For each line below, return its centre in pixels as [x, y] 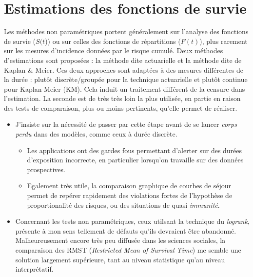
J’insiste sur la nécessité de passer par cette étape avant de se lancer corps [126, 124]
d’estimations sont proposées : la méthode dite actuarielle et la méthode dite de [123, 60]
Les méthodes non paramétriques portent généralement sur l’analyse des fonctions [126, 31]
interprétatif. [34, 269]
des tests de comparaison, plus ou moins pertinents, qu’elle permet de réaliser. [121, 108]
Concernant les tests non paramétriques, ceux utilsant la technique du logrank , [132, 221]
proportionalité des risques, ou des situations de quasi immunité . [123, 205]
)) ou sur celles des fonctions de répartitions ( [113, 41]
